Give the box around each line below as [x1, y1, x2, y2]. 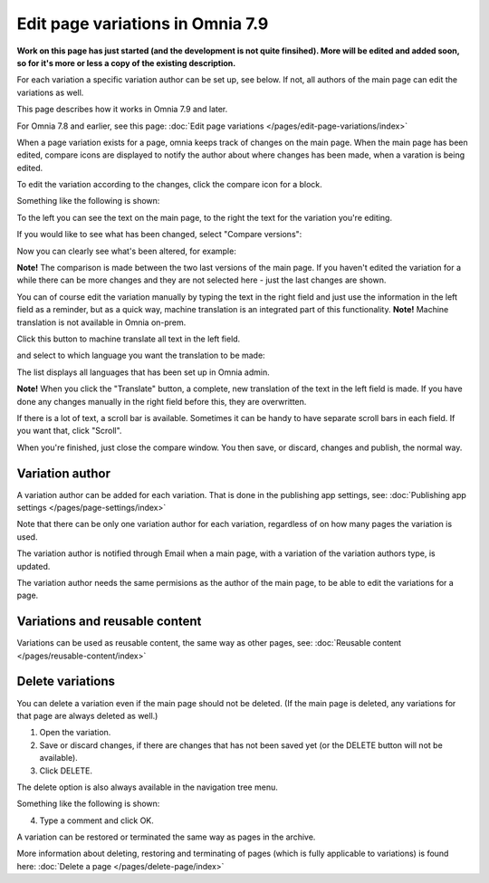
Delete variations [16, 674, 116, 689]
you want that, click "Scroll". [16, 426, 122, 437]
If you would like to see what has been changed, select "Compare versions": [16, 229, 302, 240]
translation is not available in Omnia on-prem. [16, 317, 187, 328]
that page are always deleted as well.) [16, 710, 158, 721]
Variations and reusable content [16, 614, 202, 629]
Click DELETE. [39, 765, 92, 776]
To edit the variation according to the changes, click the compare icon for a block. [16, 179, 323, 190]
